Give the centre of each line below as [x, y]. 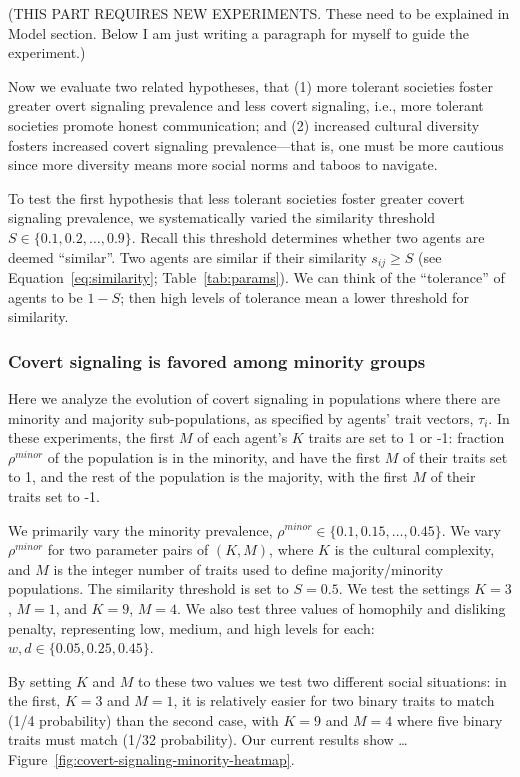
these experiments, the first [91, 437]
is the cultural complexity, [414, 549]
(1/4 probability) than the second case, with [143, 719]
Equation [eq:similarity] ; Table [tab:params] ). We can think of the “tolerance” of [256, 276]
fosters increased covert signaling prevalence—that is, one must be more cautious [256, 144]
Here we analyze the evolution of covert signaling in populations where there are [254, 397]
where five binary [449, 719]
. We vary [471, 529]
